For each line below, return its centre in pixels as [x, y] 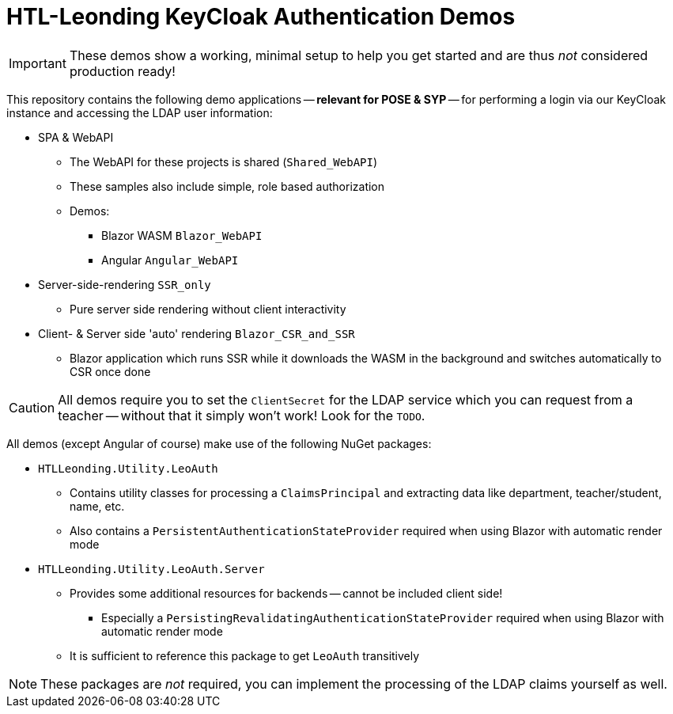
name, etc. [97, 506]
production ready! [122, 71]
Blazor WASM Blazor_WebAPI [182, 235]
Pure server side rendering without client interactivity [208, 309]
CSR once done [110, 371]
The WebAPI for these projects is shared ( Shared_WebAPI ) [224, 161]
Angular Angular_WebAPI [170, 260]
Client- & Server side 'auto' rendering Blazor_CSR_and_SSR [197, 333]
